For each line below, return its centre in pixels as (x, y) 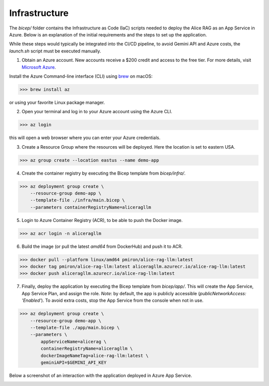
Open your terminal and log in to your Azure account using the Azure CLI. (97, 112)
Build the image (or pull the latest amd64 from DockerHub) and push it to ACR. (102, 246)
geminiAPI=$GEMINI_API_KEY (73, 362)
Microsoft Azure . (39, 67)
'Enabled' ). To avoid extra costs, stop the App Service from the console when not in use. (113, 300)
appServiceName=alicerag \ (73, 341)
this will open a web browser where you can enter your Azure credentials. (85, 138)
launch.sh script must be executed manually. (55, 51)
